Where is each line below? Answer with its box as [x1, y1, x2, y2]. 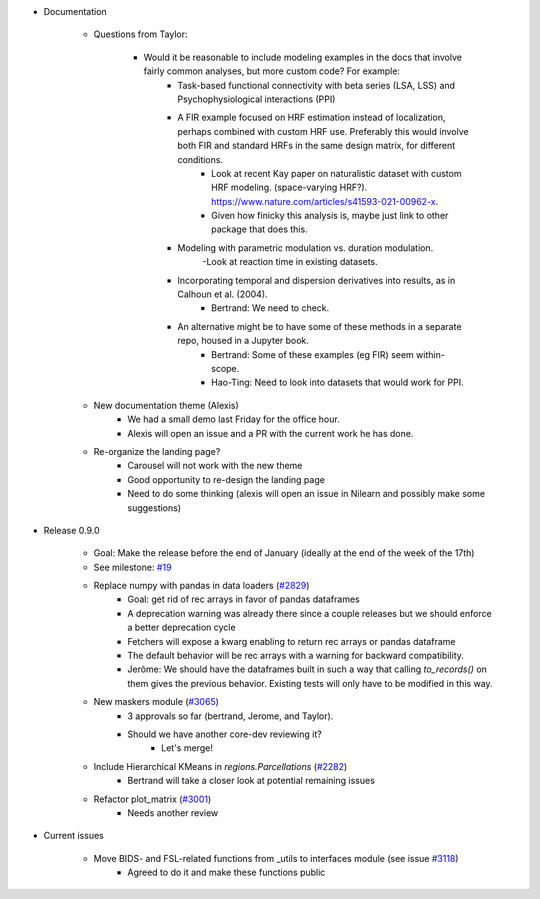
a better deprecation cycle [127, 621, 236, 634]
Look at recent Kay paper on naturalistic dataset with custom [211, 167, 462, 179]
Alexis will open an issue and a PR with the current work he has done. [127, 427, 414, 439]
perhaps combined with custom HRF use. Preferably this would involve [177, 125, 469, 137]
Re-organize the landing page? [93, 445, 221, 457]
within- [415, 348, 445, 360]
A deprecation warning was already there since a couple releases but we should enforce [127, 607, 492, 619]
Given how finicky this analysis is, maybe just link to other [211, 210, 449, 222]
